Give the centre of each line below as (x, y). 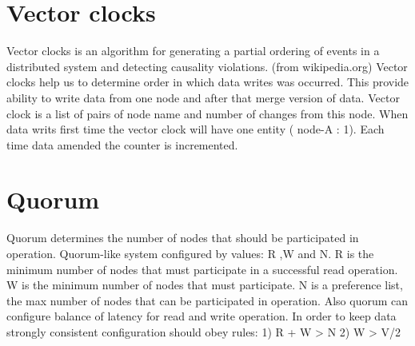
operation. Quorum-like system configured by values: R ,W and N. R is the (190, 253)
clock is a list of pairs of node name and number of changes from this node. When (207, 113)
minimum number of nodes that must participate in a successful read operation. (202, 269)
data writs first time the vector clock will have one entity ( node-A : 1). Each (196, 129)
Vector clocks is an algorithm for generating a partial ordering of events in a (193, 51)
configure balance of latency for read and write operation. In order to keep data (202, 316)
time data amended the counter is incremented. (122, 144)
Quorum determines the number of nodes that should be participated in (183, 238)
